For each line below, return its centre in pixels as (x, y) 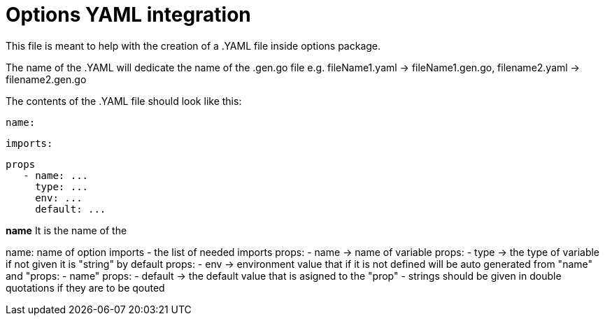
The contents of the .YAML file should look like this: (124, 101)
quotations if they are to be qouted (85, 287)
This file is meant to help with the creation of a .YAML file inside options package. (193, 45)
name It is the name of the (66, 230)
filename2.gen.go (46, 79)
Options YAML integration (128, 15)
